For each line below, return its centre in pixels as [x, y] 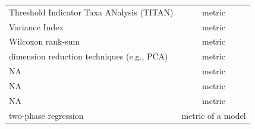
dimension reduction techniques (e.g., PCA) [89, 56]
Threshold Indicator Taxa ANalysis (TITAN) [91, 12]
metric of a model [214, 115]
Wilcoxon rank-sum [45, 41]
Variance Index [36, 26]
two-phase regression [46, 115]
